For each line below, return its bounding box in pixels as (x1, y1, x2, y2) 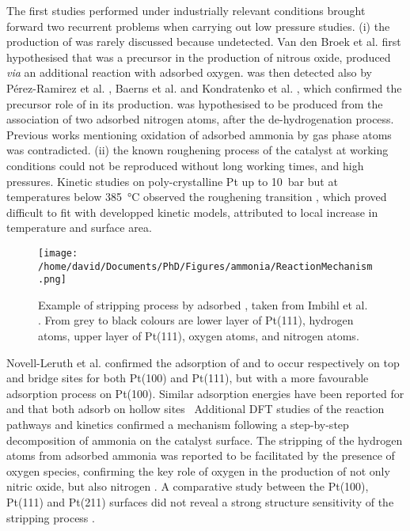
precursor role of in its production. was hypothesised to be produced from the (6, 95, 383, 112)
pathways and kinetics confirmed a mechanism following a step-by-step (6, 416, 349, 433)
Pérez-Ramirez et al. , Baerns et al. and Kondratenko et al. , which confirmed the (6, 79, 402, 96)
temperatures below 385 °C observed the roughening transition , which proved (6, 188, 387, 205)
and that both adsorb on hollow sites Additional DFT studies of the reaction (6, 400, 385, 417)
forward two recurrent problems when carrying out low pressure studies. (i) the (6, 17, 390, 34)
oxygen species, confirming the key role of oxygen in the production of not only (6, 462, 390, 479)
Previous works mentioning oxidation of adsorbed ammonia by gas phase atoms (6, 126, 392, 142)
